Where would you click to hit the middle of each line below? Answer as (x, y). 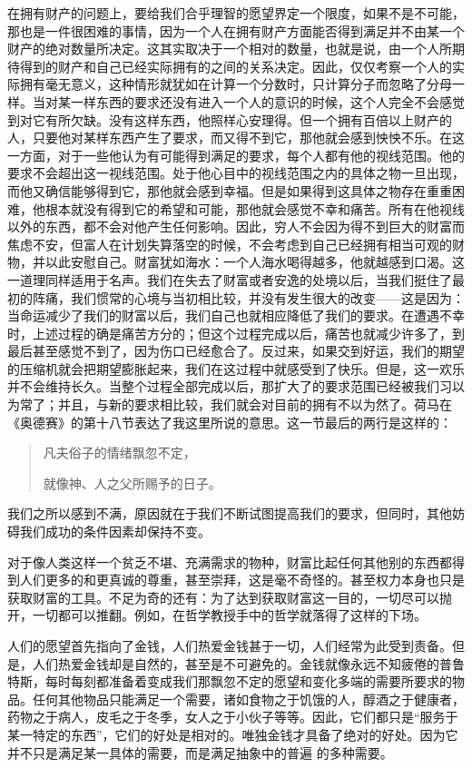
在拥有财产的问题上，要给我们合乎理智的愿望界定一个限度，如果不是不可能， (236, 13)
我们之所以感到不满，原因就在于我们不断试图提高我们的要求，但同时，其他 (230, 513)
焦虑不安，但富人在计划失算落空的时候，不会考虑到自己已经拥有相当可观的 (230, 244)
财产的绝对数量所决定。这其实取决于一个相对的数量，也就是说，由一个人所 (230, 49)
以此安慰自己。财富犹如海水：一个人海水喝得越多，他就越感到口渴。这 (255, 262)
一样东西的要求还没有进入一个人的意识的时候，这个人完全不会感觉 (267, 101)
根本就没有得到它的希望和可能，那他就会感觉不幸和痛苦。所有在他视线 (255, 208)
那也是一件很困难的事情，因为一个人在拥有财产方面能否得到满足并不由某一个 (236, 30)
